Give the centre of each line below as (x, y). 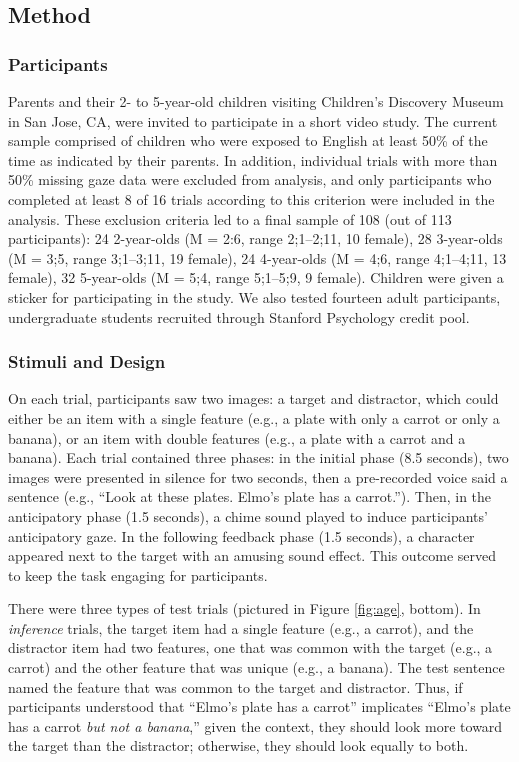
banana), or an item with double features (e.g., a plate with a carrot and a (237, 437)
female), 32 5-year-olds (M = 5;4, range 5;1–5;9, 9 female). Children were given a (256, 277)
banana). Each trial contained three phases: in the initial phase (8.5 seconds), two (258, 457)
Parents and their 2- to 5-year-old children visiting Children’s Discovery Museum (256, 101)
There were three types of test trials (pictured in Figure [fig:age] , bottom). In (244, 608)
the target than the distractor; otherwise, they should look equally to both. (238, 745)
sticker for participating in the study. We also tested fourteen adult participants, (254, 296)
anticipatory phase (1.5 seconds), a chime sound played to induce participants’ (248, 515)
